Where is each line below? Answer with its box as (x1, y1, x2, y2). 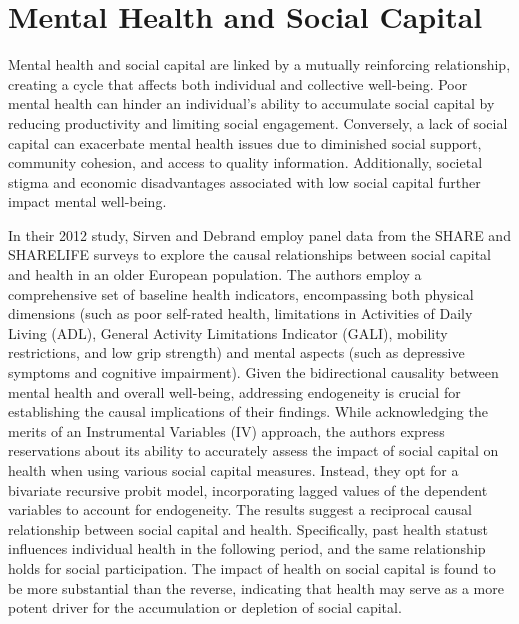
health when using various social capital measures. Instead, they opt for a (8, 460, 459, 480)
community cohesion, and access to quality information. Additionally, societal (8, 152, 483, 173)
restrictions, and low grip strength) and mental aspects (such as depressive (8, 342, 465, 363)
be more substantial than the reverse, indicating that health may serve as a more (8, 577, 504, 598)
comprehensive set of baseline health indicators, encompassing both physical (8, 283, 474, 304)
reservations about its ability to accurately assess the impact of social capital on (8, 440, 499, 461)
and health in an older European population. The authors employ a (8, 264, 422, 285)
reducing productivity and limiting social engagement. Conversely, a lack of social (8, 112, 508, 133)
